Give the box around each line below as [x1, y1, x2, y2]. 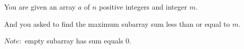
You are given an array [4, 2, 76, 12]
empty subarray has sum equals [25, 35, 124, 46]
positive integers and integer [99, 2, 187, 12]
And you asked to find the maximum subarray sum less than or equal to [4, 18, 230, 29]
